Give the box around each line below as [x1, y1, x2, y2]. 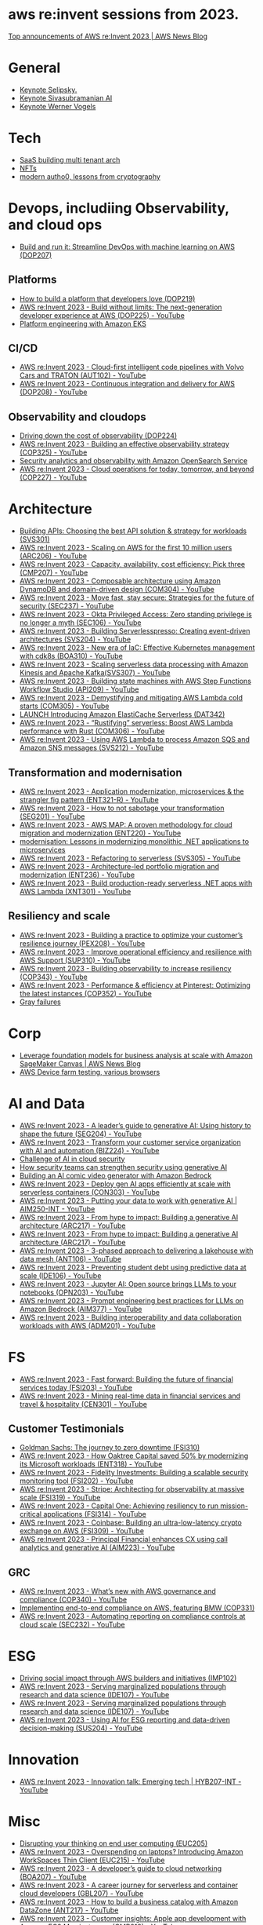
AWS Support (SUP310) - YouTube [19, 955, 131, 965]
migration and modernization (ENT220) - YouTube [19, 828, 182, 838]
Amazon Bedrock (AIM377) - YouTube [19, 1304, 142, 1313]
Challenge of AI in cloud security [19, 1154, 125, 1163]
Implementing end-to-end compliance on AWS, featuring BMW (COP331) [19, 1603, 255, 1613]
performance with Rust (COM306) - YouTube [19, 726, 165, 736]
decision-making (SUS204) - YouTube [19, 1723, 143, 1733]
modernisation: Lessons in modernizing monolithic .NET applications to [19, 836, 249, 846]
